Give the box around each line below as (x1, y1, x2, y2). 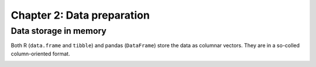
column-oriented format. (11, 50, 70, 57)
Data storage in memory (11, 26, 107, 36)
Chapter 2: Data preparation (11, 9, 150, 22)
